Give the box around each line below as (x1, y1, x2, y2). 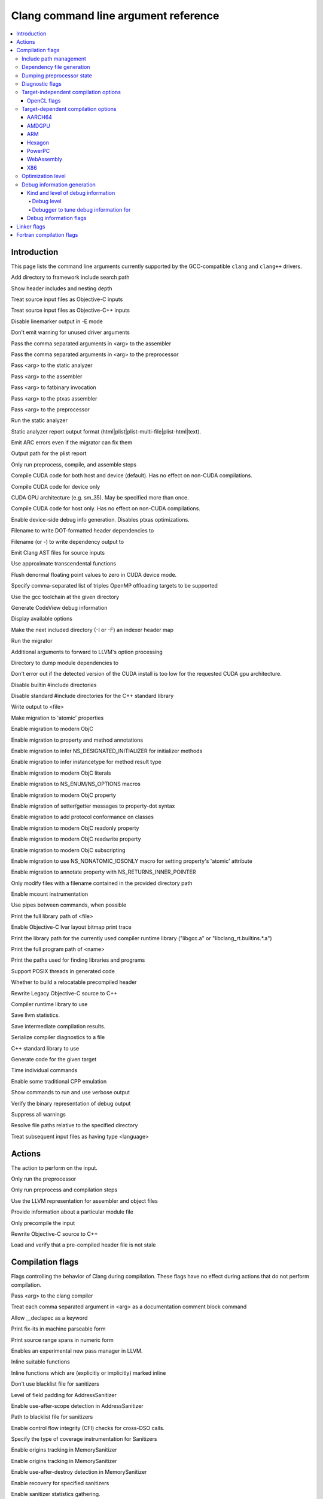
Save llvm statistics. (11, 1012, 60, 1019)
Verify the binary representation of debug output (11, 1100, 131, 1107)
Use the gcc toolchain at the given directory (11, 593, 120, 600)
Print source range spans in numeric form (11, 1336, 114, 1343)
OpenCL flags (27, 97, 61, 104)
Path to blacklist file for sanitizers (11, 1413, 93, 1420)
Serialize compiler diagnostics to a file (11, 1034, 105, 1041)
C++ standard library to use (11, 1045, 80, 1052)
